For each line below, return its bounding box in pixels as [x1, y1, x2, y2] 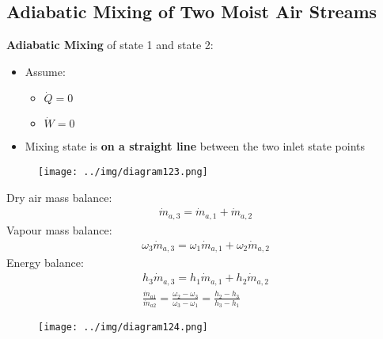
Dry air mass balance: [6, 189, 112, 205]
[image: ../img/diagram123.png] [38, 166, 208, 177]
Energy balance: [6, 254, 84, 271]
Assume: [25, 63, 66, 79]
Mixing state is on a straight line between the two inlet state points [25, 138, 365, 154]
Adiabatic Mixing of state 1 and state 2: [6, 36, 214, 53]
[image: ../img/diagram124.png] [38, 322, 208, 333]
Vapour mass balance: [6, 221, 112, 238]
